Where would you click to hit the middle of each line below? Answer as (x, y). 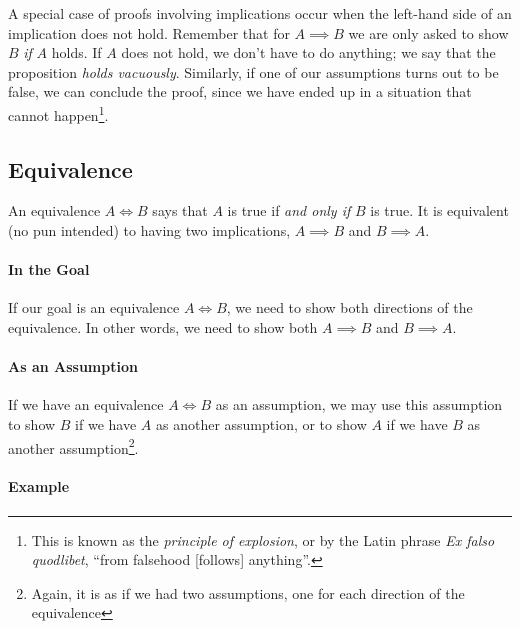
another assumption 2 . (73, 446)
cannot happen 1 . (58, 113)
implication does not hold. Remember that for (149, 32)
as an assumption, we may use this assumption (359, 404)
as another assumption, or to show (261, 423)
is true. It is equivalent (439, 210)
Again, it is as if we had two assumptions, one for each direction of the (248, 592)
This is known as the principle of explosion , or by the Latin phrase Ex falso (263, 539)
